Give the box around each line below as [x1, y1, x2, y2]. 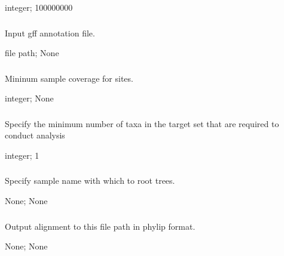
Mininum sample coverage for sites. [5, 72, 133, 84]
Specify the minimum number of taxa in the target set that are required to [5, 117, 279, 129]
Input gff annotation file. [5, 26, 95, 39]
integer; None [5, 92, 54, 104]
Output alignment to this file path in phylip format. [5, 220, 196, 232]
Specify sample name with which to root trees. [5, 174, 175, 187]
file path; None [5, 47, 59, 59]
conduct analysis [5, 129, 65, 141]
